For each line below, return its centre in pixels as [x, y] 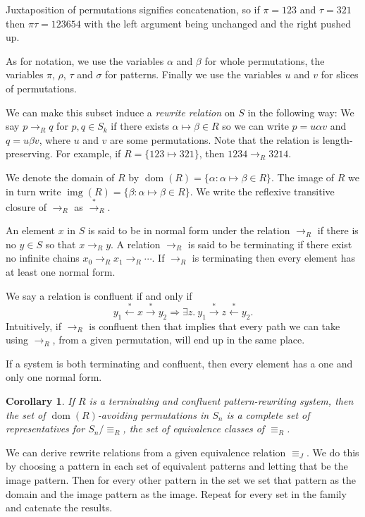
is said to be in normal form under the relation [189, 230]
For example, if [88, 153]
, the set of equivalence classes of [194, 428]
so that [61, 244]
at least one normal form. [61, 272]
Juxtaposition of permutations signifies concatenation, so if [133, 9]
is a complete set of [268, 414]
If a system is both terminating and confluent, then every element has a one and [179, 363]
